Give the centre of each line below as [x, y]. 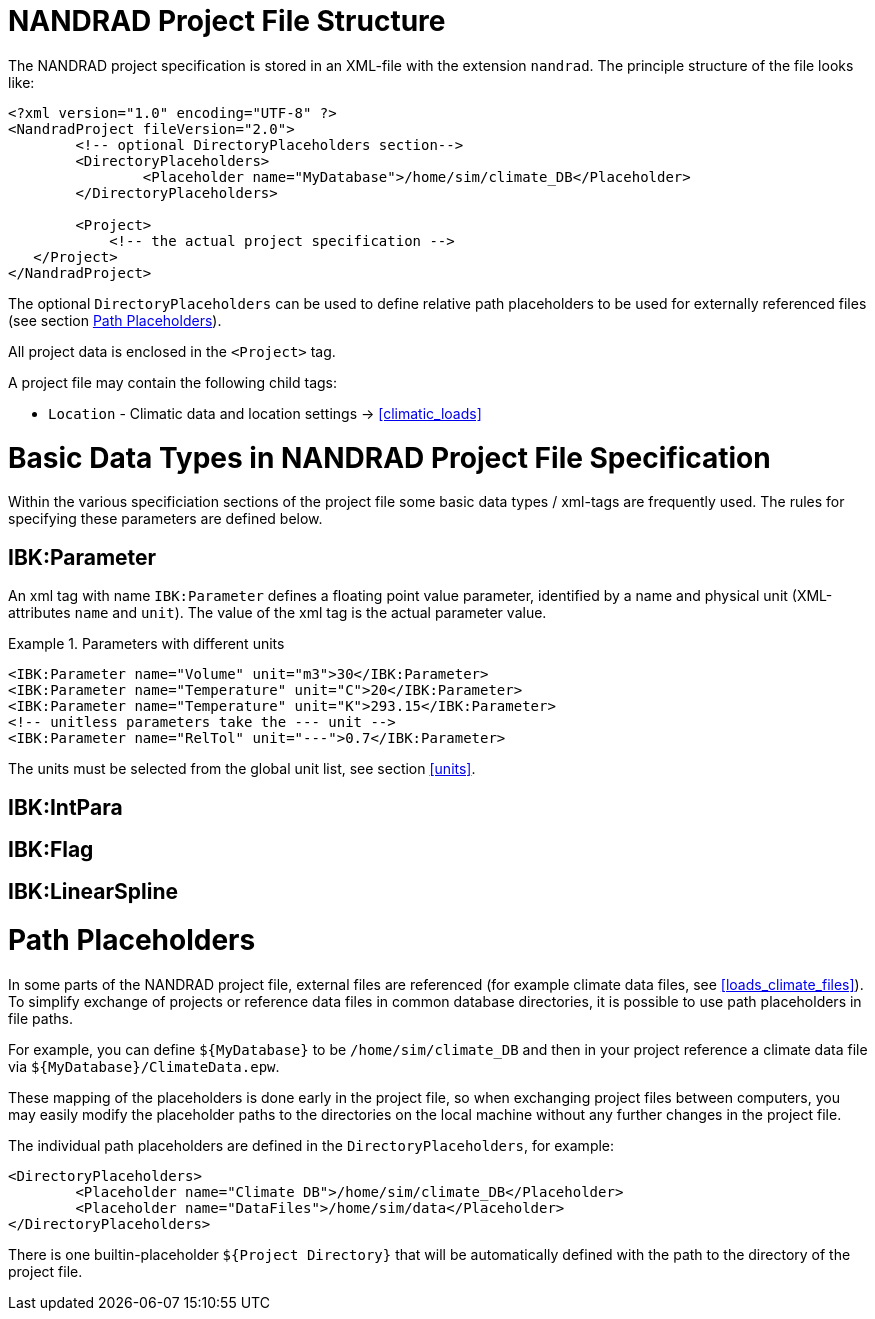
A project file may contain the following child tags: [173, 382]
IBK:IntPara [65, 807]
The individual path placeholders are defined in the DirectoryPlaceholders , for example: [311, 1145]
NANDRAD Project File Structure [227, 21]
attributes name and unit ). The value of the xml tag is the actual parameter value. [277, 613]
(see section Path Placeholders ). [115, 320]
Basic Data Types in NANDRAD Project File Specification [389, 457]
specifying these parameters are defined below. [165, 519]
